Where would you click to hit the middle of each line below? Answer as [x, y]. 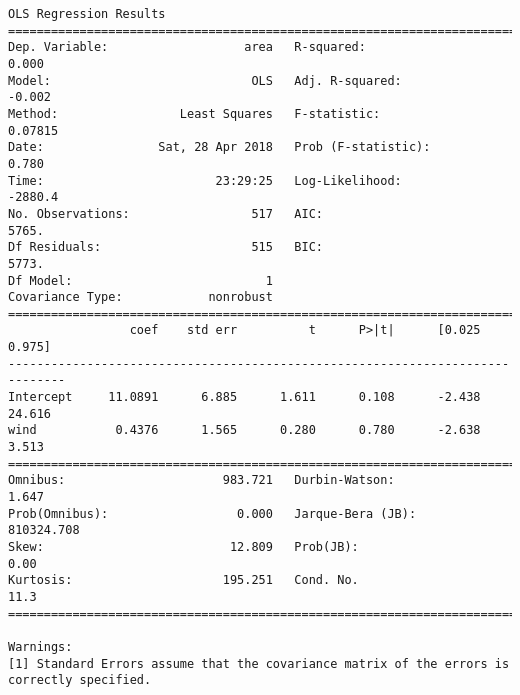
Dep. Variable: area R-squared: [187, 47]
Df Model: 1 [140, 280]
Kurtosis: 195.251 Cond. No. [183, 580]
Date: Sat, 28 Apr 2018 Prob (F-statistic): [219, 147]
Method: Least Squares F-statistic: [194, 113]
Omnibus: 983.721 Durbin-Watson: [201, 480]
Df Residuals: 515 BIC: [165, 247]
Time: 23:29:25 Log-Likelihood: [205, 180]
